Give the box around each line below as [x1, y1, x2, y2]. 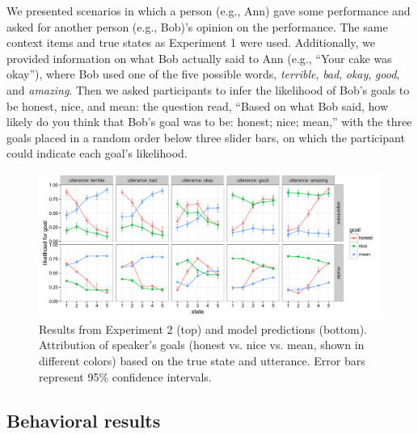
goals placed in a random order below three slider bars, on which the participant [6, 129, 405, 145]
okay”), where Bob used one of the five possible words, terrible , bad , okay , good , [6, 65, 400, 82]
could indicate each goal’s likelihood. [6, 145, 188, 162]
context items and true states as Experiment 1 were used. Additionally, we [6, 34, 376, 51]
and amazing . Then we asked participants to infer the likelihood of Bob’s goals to [6, 81, 410, 98]
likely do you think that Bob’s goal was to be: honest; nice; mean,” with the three [6, 113, 412, 130]
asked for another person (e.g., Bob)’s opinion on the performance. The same [6, 18, 388, 35]
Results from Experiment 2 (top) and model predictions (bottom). [39, 320, 367, 337]
